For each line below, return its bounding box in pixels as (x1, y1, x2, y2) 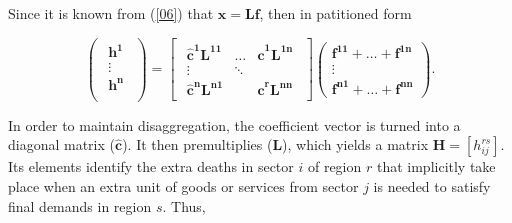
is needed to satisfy (373, 176, 491, 196)
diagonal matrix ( (8, 134, 116, 155)
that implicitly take (376, 156, 496, 177)
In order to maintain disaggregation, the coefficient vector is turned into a (8, 114, 461, 135)
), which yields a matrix (282, 134, 429, 155)
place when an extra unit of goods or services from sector (8, 176, 359, 196)
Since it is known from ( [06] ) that (8, 3, 214, 23)
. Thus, (162, 195, 206, 216)
